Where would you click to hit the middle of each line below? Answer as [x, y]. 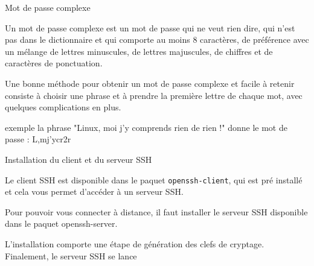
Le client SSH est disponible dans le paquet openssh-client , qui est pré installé [154, 179]
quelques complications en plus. [63, 107]
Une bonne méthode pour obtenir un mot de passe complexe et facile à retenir [150, 83]
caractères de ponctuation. [54, 63]
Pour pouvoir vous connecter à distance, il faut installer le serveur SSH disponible [156, 211]
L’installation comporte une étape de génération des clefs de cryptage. [135, 243]
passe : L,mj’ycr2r [38, 139]
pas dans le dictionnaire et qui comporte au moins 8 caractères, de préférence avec [157, 40]
